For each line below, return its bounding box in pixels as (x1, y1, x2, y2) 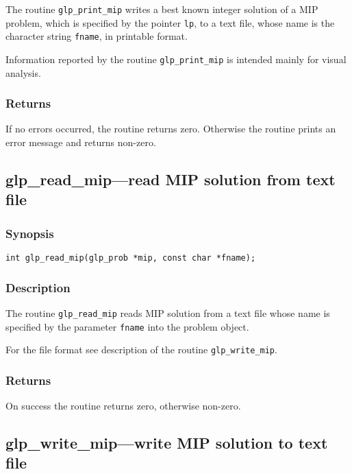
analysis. (5, 65, 41, 80)
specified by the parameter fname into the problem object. (5, 319, 249, 333)
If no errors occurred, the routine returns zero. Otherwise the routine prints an (5, 121, 336, 136)
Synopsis (5, 224, 54, 241)
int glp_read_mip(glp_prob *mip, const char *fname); (5, 253, 256, 263)
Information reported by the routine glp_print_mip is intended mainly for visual (5, 51, 347, 66)
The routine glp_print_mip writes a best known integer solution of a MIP (5, 2, 318, 16)
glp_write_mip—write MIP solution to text (5, 432, 328, 453)
